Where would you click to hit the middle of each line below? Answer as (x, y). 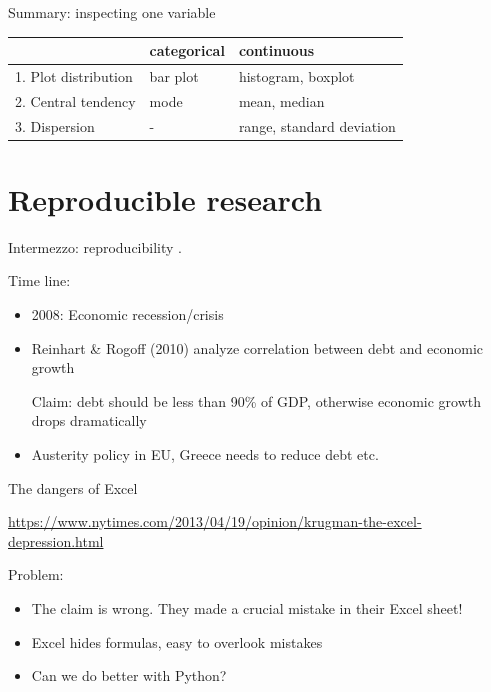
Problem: (36, 574)
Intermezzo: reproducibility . (95, 246)
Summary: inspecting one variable (112, 12)
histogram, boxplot (296, 75)
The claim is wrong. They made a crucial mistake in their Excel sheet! (247, 607)
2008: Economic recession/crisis (127, 314)
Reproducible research (165, 198)
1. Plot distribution (74, 75)
